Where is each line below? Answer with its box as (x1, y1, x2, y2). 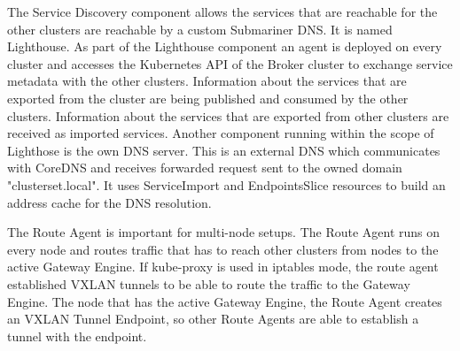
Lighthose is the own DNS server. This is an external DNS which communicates (7, 141, 441, 159)
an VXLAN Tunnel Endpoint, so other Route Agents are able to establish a (7, 309, 419, 328)
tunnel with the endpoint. (7, 326, 147, 345)
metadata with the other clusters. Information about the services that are (7, 72, 407, 90)
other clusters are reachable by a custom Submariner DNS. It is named (7, 19, 393, 38)
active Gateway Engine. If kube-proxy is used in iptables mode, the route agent (7, 257, 439, 276)
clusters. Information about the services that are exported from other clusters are (7, 106, 449, 125)
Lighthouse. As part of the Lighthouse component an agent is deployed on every (7, 37, 442, 56)
